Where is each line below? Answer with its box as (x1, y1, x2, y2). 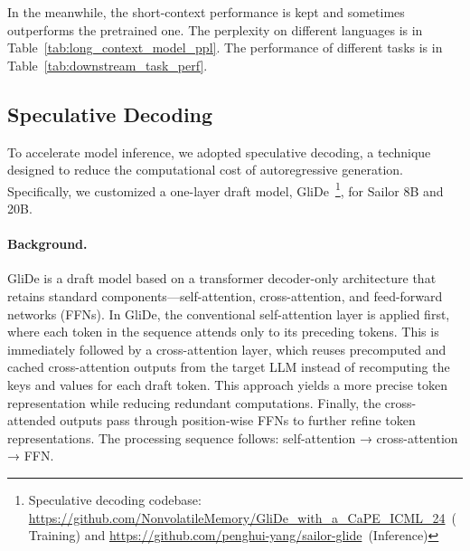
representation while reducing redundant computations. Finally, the (7, 393, 381, 412)
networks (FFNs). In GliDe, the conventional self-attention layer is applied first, (7, 304, 450, 323)
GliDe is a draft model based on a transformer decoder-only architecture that (7, 269, 437, 288)
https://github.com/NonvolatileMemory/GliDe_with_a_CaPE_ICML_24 (28, 508, 446, 527)
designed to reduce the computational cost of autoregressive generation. (7, 160, 403, 179)
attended (7, 411, 56, 430)
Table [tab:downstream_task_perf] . (7, 55, 208, 74)
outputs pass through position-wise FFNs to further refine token (60, 411, 416, 430)
